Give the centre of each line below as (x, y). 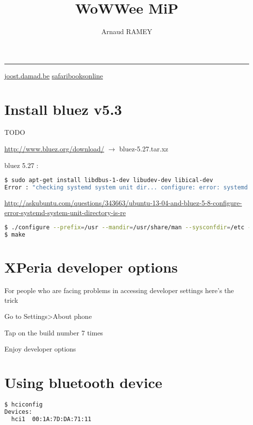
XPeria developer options (91, 267)
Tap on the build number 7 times (54, 332)
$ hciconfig (24, 405)
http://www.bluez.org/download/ (54, 149)
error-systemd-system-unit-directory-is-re (65, 212)
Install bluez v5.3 (63, 109)
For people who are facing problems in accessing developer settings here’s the (119, 290)
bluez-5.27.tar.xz (144, 149)
